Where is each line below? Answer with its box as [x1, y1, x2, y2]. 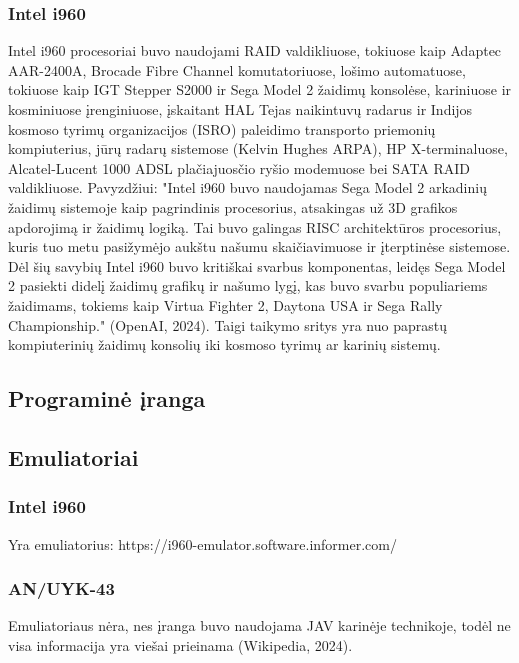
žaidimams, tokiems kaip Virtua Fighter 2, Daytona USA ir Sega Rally [8, 294, 443, 315]
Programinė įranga [8, 383, 206, 414]
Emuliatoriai [8, 441, 139, 472]
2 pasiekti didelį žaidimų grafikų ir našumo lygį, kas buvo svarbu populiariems [8, 275, 488, 296]
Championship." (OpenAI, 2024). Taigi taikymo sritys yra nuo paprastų [8, 314, 447, 335]
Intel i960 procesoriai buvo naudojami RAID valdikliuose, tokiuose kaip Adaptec [8, 40, 502, 61]
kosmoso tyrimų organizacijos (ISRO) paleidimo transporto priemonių [8, 118, 436, 139]
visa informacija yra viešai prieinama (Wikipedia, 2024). [8, 634, 353, 655]
